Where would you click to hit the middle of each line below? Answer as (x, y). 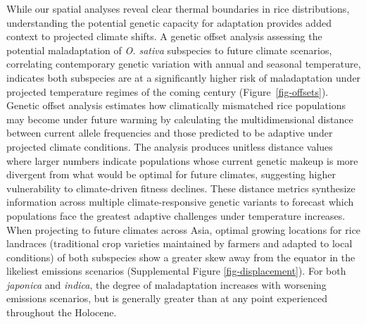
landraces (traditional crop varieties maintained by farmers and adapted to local (179, 243)
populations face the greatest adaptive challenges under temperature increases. (176, 215)
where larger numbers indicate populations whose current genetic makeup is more (182, 160)
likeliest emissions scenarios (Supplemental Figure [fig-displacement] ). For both (176, 271)
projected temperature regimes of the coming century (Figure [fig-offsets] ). (168, 91)
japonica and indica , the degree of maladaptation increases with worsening (166, 284)
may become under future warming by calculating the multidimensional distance (180, 119)
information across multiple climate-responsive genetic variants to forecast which (180, 202)
